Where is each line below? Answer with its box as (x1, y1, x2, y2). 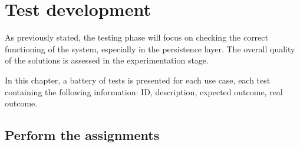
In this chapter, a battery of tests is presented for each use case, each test (5, 73, 271, 86)
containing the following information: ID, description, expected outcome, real (5, 85, 283, 98)
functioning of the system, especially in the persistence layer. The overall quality (5, 42, 295, 55)
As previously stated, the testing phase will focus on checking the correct (5, 31, 268, 44)
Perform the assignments (5, 126, 160, 144)
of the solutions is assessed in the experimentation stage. (5, 54, 209, 66)
